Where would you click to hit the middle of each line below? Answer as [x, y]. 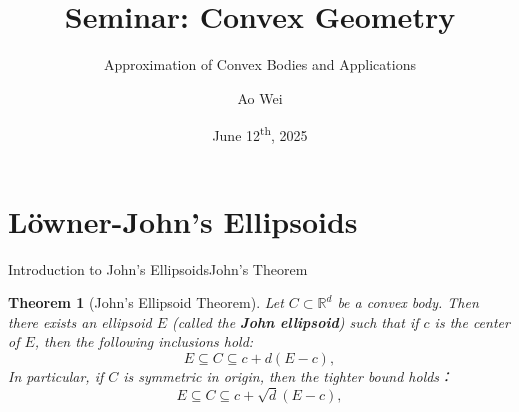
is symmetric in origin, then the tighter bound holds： [288, 375]
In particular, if [56, 375]
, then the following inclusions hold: [144, 341]
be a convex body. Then [408, 302]
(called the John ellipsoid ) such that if [295, 321]
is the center [472, 321]
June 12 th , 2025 [260, 133]
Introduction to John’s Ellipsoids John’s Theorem [158, 268]
